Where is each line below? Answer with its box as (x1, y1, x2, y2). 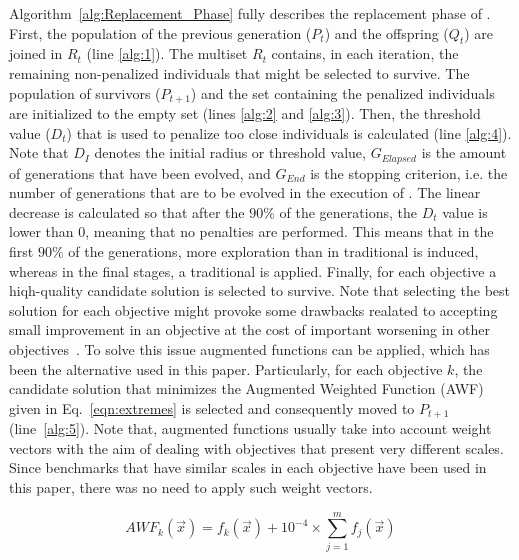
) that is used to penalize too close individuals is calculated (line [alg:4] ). (66, 122, 512, 143)
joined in (9, 43, 63, 64)
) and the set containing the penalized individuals (190, 82, 495, 103)
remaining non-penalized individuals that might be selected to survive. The (9, 62, 470, 83)
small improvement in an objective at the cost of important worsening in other (9, 319, 491, 340)
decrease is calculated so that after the (9, 201, 245, 222)
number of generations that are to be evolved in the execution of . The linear (9, 182, 481, 203)
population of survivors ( (9, 82, 161, 103)
